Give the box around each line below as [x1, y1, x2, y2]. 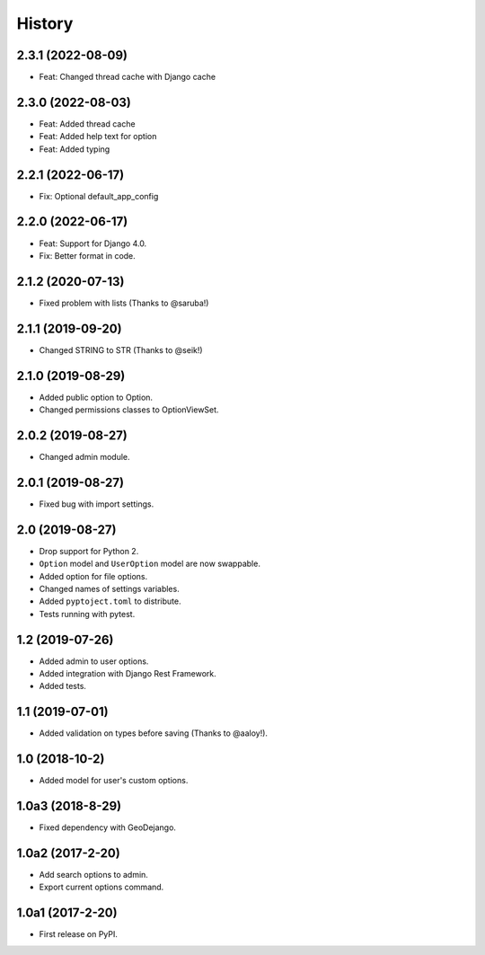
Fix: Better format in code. [39, 250, 137, 261]
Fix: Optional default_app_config [39, 190, 159, 201]
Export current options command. [39, 881, 164, 893]
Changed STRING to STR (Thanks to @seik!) [39, 344, 203, 355]
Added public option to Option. [39, 392, 153, 402]
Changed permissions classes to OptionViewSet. [39, 404, 219, 415]
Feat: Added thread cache [39, 118, 136, 129]
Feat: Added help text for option [39, 131, 157, 142]
